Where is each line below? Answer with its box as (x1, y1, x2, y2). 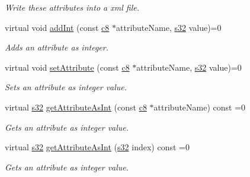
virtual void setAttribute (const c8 (5, 61, 130, 73)
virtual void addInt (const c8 (5, 21, 110, 33)
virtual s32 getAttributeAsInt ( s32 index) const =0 (5, 141, 190, 153)
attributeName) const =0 (153, 100, 246, 113)
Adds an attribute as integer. (5, 41, 108, 53)
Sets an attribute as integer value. (5, 81, 127, 93)
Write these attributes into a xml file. (5, 1, 139, 13)
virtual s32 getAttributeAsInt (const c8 (5, 100, 147, 113)
